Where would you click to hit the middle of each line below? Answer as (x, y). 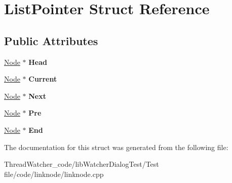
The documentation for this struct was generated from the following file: (116, 147)
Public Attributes (51, 40)
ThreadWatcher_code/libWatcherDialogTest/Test (82, 164)
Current (43, 79)
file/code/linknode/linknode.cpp (54, 174)
